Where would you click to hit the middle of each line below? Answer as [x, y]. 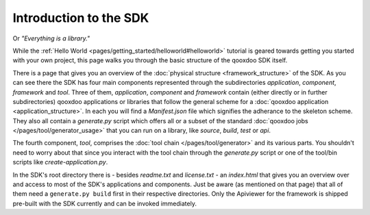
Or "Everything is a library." [51, 38]
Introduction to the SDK [81, 18]
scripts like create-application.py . [60, 162]
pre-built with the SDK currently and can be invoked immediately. [104, 203]
